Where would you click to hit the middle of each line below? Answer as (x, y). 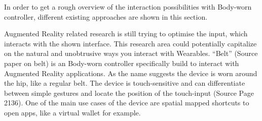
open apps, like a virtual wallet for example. (72, 112)
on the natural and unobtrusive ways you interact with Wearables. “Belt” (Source (131, 53)
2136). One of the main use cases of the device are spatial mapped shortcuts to (127, 103)
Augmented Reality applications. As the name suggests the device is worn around (131, 73)
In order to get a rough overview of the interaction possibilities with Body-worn (128, 7)
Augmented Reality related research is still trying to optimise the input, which (126, 34)
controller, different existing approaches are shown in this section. (106, 16)
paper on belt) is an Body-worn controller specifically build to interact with (122, 63)
